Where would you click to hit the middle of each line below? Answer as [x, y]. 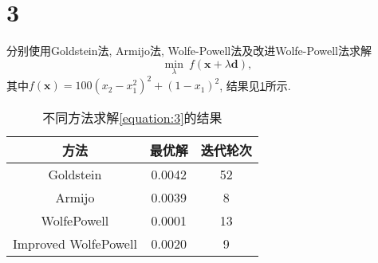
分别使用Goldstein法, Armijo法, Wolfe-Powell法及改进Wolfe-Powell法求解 [189, 51]
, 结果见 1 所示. [255, 85]
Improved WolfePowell [75, 244]
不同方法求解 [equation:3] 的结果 [132, 118]
